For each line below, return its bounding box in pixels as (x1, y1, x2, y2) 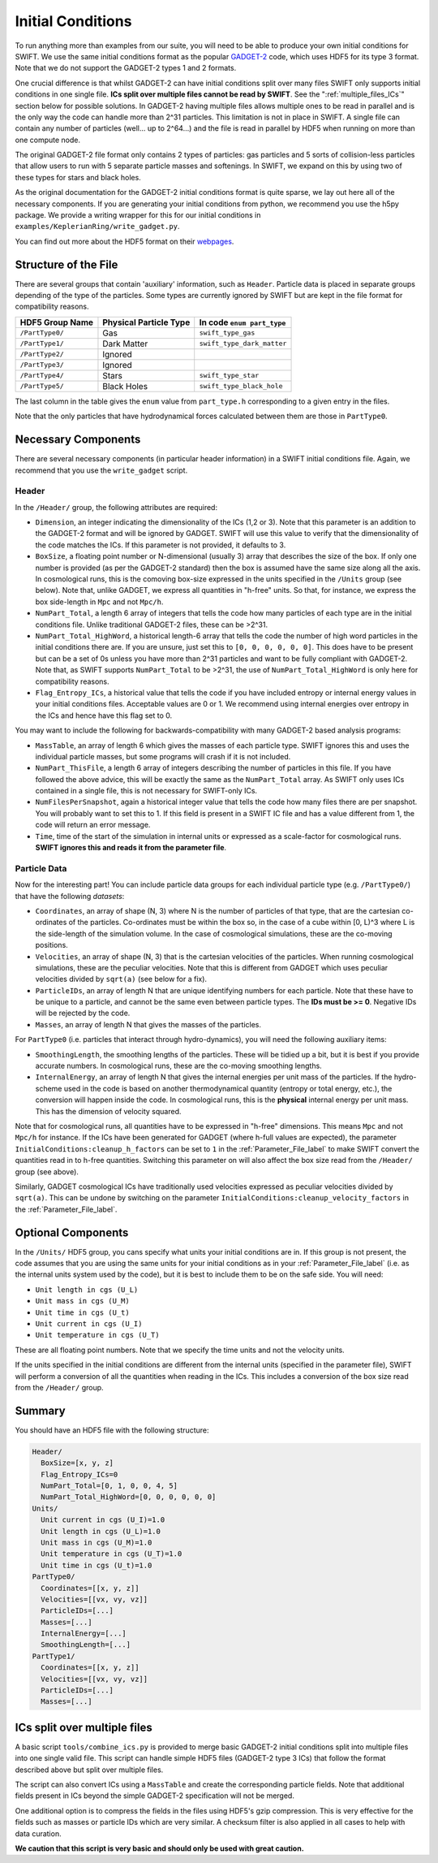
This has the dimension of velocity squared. (35, 1106, 182, 1116)
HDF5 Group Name (19, 317, 93, 328)
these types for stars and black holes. (15, 172, 141, 182)
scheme (35, 1083, 62, 1093)
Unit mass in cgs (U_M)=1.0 (41, 1537, 152, 1547)
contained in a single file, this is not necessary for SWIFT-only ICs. (35, 786, 258, 796)
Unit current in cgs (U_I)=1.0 (41, 1515, 165, 1524)
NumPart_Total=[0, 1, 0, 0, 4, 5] (41, 1480, 178, 1490)
